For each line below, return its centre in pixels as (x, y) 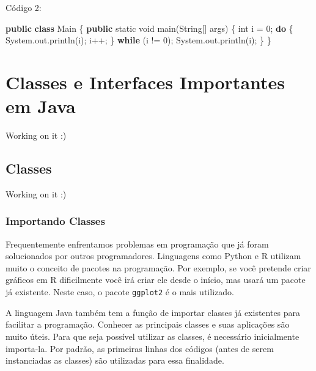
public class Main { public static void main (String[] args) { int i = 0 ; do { (149, 28)
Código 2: (24, 7)
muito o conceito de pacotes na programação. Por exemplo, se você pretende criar (158, 267)
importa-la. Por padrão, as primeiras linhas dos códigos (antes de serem (140, 348)
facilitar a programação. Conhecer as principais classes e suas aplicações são (148, 324)
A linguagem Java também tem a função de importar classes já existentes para (153, 312)
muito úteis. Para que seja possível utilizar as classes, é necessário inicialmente (152, 336)
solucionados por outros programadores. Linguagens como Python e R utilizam (153, 256)
